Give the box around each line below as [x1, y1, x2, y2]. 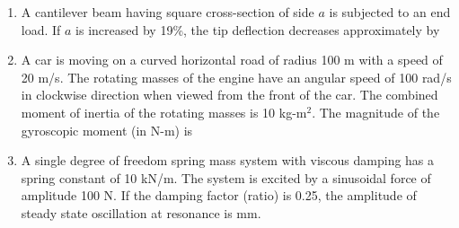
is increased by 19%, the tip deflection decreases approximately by [75, 20, 440, 39]
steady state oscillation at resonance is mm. [21, 203, 261, 222]
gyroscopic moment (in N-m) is [21, 120, 193, 139]
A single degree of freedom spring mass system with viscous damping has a [21, 151, 435, 170]
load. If [21, 20, 61, 39]
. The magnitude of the [312, 102, 440, 121]
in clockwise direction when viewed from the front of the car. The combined [21, 85, 438, 104]
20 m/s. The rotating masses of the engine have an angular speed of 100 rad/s [21, 67, 452, 86]
